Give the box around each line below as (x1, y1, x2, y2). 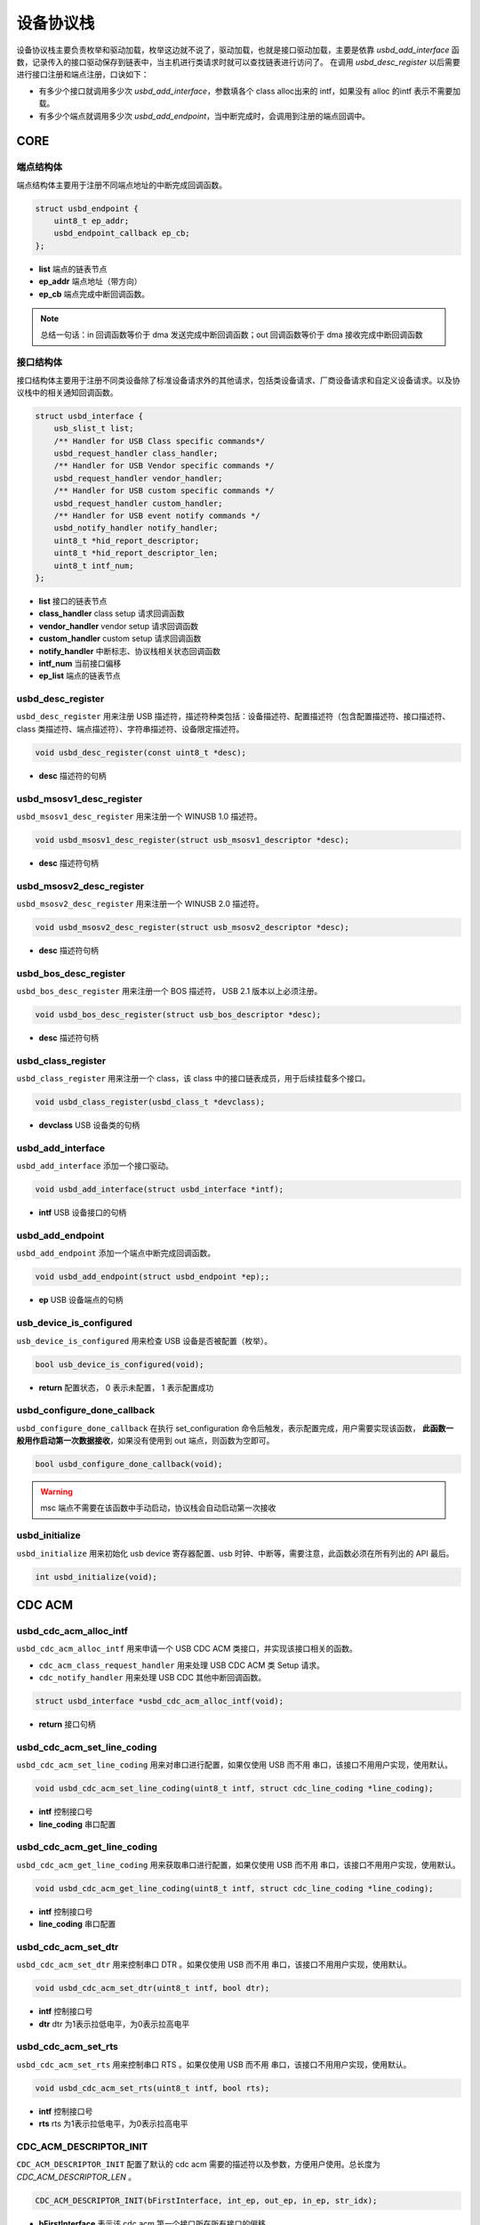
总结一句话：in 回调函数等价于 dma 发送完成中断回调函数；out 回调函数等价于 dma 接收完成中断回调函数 (40, 329, 423, 340)
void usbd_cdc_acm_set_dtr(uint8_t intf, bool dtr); (35, 1983, 270, 1994)
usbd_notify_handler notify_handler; (53, 523, 219, 533)
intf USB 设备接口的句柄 (38, 1207, 127, 1218)
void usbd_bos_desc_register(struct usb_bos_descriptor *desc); (35, 1010, 322, 1020)
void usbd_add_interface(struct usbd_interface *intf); (35, 1185, 284, 1194)
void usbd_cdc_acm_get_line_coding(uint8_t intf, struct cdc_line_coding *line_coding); (35, 1883, 435, 1893)
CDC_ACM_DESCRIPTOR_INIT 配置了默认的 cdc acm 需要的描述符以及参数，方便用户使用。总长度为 (16, 2159, 381, 2170)
